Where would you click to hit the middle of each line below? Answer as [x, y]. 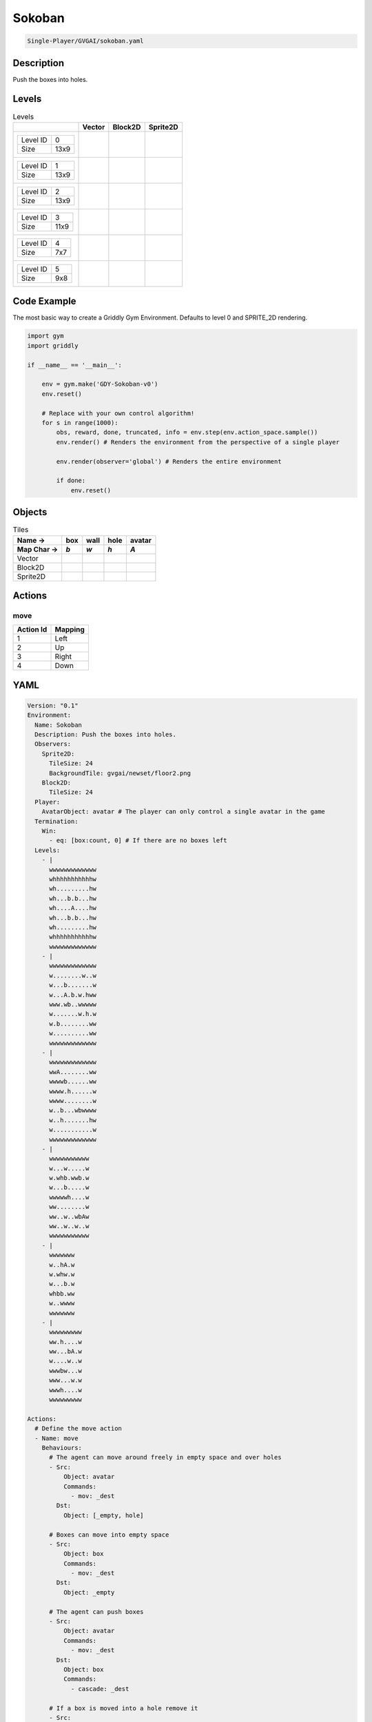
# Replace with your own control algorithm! [118, 413]
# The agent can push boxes [96, 1611]
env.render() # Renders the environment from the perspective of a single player [198, 442]
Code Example [44, 301]
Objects [30, 512]
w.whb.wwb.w [69, 1178]
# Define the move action [78, 1429]
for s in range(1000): [80, 423]
